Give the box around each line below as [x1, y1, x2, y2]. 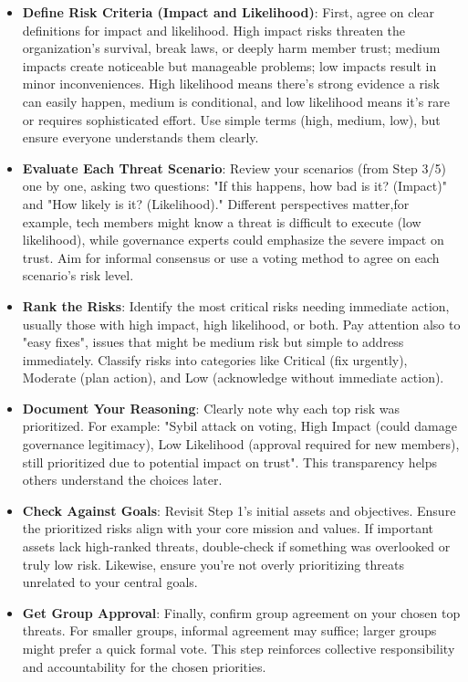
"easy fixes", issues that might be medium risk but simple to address [22, 332, 404, 351]
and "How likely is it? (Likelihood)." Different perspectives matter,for [22, 194, 410, 213]
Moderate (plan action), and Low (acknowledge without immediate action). [22, 368, 444, 387]
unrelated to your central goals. [22, 572, 198, 592]
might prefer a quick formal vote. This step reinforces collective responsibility [22, 639, 455, 657]
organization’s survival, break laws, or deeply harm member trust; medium [22, 38, 441, 58]
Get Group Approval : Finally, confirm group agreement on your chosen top [22, 603, 461, 622]
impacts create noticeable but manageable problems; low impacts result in [22, 56, 437, 75]
